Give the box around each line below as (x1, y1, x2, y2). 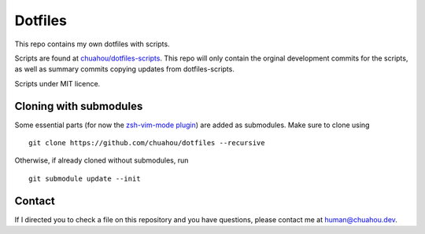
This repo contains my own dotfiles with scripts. (14, 39, 170, 49)
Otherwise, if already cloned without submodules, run (14, 155, 189, 165)
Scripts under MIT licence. (14, 79, 101, 88)
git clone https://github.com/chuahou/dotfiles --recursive (28, 138, 265, 148)
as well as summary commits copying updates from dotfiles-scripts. (14, 64, 235, 74)
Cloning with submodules (14, 99, 143, 113)
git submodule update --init (28, 174, 141, 183)
